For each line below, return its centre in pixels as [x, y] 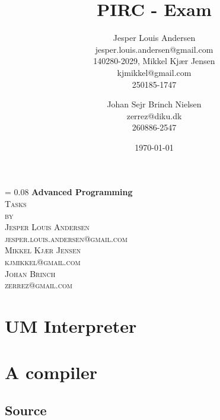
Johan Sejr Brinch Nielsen [154, 104]
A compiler [51, 372]
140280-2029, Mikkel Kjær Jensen [154, 61]
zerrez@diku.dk [154, 115]
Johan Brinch [30, 273]
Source [26, 410]
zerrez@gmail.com [39, 285]
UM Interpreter [71, 326]
